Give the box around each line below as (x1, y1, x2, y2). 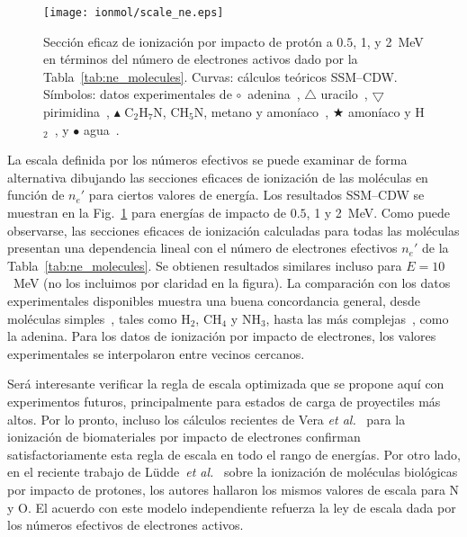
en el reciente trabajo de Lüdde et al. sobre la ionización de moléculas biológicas (7, 462, 458, 481)
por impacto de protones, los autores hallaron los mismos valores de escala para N (7, 479, 460, 498)
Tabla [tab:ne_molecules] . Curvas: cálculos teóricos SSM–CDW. (43, 67, 398, 85)
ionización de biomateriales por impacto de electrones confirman (7, 427, 361, 446)
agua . (83, 120, 120, 139)
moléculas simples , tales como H (7, 309, 191, 327)
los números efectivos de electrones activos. (7, 515, 244, 534)
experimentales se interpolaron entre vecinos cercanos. (7, 344, 305, 362)
